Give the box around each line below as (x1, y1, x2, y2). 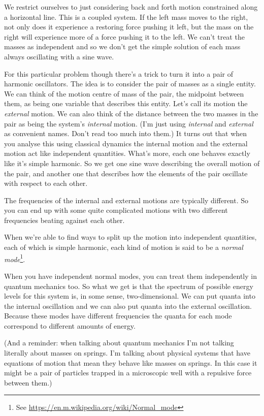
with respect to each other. (4, 178, 88, 188)
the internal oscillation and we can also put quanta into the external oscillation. (4, 300, 252, 311)
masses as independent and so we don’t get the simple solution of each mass (4, 41, 241, 52)
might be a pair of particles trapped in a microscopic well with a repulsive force (4, 367, 252, 378)
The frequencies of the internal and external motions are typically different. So (4, 195, 249, 205)
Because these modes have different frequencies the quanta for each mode (4, 310, 232, 321)
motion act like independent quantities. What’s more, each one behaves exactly (4, 148, 250, 158)
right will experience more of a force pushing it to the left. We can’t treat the (4, 31, 245, 42)
